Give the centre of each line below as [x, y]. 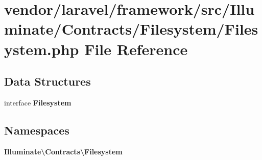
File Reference [136, 49]
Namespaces [37, 130]
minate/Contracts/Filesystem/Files [131, 29]
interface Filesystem [38, 102]
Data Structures [47, 81]
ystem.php [42, 49]
